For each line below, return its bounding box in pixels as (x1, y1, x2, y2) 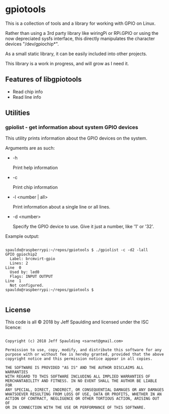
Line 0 (5, 265, 22, 270)
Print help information (12, 164, 58, 171)
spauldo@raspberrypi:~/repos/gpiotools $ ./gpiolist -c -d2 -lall (5, 247, 148, 253)
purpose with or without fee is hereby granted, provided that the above (5, 352, 164, 357)
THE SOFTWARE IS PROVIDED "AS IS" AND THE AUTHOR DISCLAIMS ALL (5, 365, 144, 370)
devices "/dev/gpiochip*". (5, 40, 59, 47)
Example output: (5, 233, 39, 239)
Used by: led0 (10, 270, 39, 275)
